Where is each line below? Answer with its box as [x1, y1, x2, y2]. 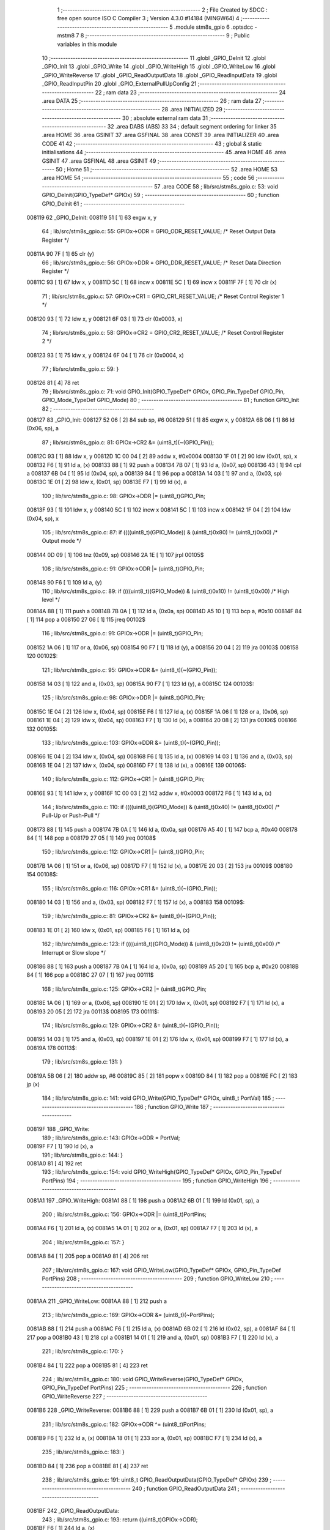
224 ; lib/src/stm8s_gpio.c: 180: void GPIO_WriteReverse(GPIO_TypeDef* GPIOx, [42, 1376, 244, 1383]
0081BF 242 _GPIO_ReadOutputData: [26, 1507, 120, 1515]
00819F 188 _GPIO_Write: [26, 1125, 90, 1133]
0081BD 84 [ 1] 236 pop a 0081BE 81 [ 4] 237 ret [26, 1462, 148, 1469]
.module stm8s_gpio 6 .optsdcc [174, 23, 254, 31]
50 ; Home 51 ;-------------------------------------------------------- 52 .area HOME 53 [56, 166, 278, 173]
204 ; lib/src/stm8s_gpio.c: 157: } [42, 1238, 125, 1245]
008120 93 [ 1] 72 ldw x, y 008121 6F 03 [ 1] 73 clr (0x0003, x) [26, 315, 183, 323]
